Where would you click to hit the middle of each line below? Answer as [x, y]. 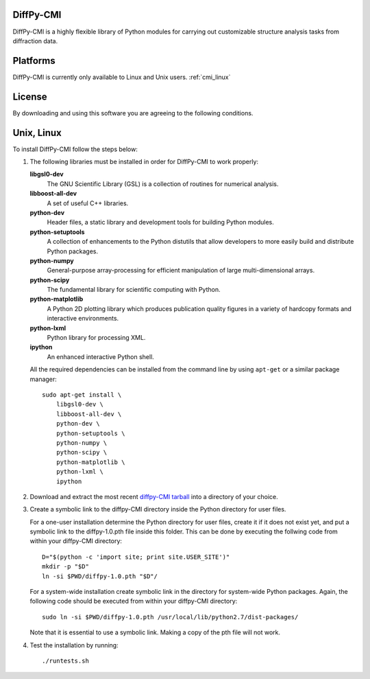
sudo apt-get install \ [82, 395]
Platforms [34, 61]
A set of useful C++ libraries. [88, 203]
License [30, 96]
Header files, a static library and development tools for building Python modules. [160, 222]
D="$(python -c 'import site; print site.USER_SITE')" [136, 557]
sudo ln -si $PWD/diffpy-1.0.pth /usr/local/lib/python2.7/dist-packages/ [170, 617]
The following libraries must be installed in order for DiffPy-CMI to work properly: [144, 162]
